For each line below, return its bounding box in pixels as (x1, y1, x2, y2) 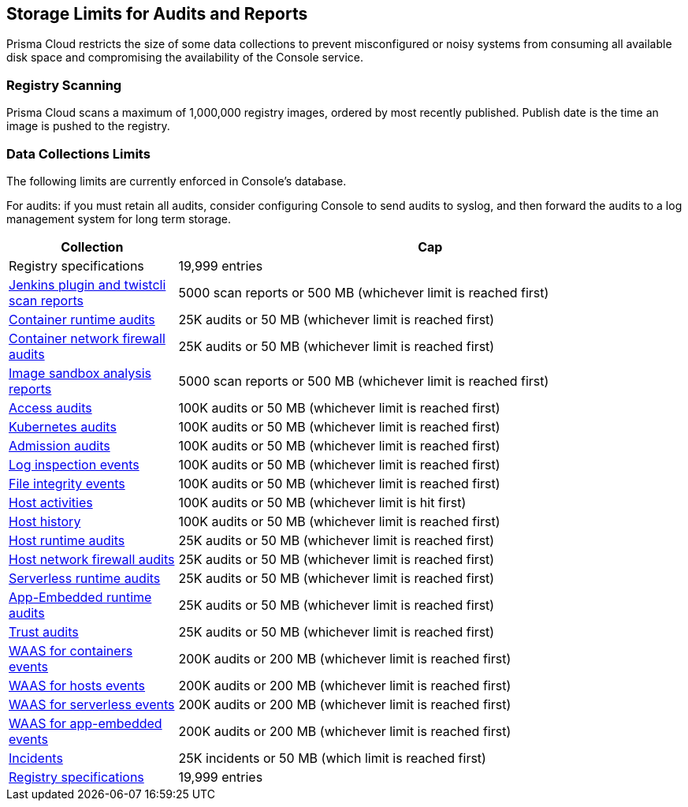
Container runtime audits (9, 311, 155, 327)
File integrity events (9, 475, 125, 491)
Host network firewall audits (9, 551, 175, 567)
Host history (9, 513, 81, 529)
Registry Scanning (6, 77, 122, 93)
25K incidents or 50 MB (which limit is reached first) (178, 749, 486, 766)
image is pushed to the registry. (6, 119, 170, 133)
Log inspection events (9, 456, 139, 473)
